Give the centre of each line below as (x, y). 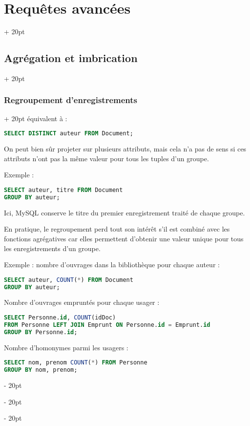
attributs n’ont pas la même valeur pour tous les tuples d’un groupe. (106, 158)
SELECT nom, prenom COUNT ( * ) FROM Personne (76, 363)
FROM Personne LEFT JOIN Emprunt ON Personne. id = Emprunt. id (107, 325)
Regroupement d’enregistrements (71, 100)
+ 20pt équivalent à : (36, 118)
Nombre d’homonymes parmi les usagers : (66, 347)
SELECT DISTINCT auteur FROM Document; (69, 134)
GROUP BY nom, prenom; (41, 370)
